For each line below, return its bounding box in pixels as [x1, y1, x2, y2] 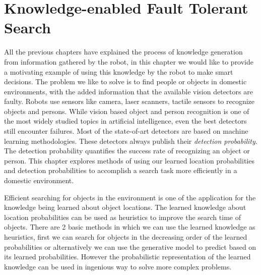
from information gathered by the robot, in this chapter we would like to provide [4, 56, 254, 67]
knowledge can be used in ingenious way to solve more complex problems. [4, 261, 232, 271]
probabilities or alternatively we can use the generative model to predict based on [4, 241, 256, 252]
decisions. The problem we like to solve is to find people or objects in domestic [4, 76, 247, 87]
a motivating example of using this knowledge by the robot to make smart [4, 66, 233, 77]
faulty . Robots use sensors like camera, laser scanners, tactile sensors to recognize [4, 96, 255, 106]
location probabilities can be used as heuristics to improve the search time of [4, 211, 241, 222]
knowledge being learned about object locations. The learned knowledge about [4, 202, 246, 212]
